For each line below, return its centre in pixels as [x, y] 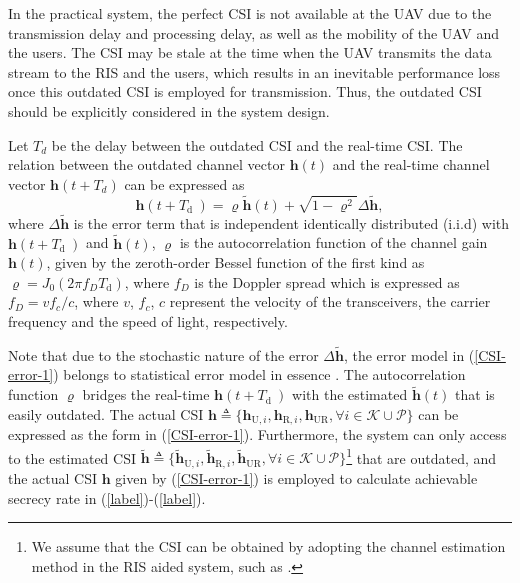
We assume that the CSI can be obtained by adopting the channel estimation [268, 546]
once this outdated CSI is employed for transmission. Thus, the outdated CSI [245, 91]
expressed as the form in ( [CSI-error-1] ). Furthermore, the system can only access [257, 434]
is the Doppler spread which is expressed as [327, 281]
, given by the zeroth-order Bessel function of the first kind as [235, 262]
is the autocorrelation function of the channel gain [333, 242]
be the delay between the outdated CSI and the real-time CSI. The [257, 144]
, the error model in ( [409, 354]
